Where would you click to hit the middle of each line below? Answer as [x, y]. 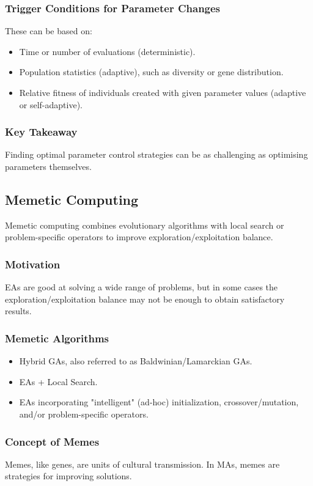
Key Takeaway [41, 132]
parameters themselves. [48, 166]
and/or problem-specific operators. [84, 414]
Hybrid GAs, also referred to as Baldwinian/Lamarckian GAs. [136, 361]
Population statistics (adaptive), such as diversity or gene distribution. [151, 72]
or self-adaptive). [51, 104]
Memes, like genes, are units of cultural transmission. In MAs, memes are [142, 464]
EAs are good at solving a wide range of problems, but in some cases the [142, 287]
